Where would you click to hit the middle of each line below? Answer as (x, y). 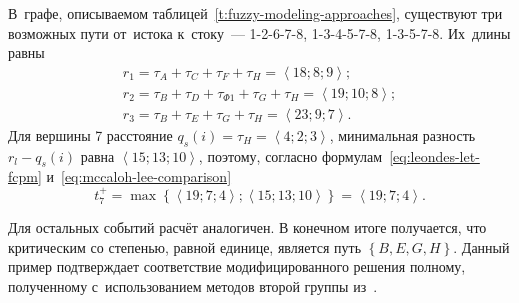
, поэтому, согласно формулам (290, 155)
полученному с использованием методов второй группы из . (193, 286)
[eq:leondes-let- (434, 155)
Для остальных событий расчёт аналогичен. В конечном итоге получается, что (247, 227)
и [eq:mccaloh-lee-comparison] (139, 176)
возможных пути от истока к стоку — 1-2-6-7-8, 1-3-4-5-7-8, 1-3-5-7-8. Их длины (259, 32)
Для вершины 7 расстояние (90, 134)
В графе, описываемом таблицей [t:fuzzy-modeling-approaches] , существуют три (255, 13)
